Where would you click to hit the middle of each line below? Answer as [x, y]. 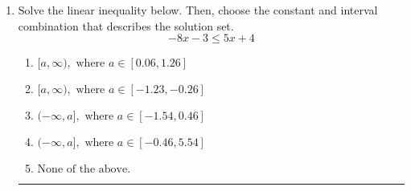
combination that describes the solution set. [126, 25]
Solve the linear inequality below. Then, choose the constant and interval [198, 10]
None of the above [82, 170]
